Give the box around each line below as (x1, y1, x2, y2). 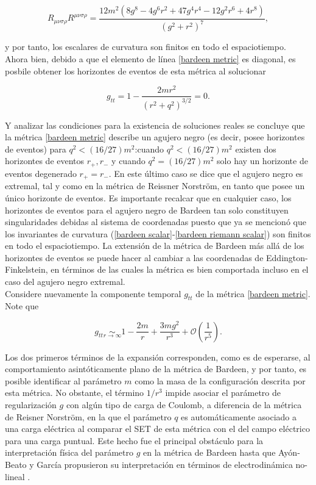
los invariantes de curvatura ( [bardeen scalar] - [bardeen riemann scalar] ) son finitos (5, 227, 311, 240)
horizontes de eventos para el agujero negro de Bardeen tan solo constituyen (5, 203, 289, 216)
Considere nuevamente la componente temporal (5, 287, 181, 300)
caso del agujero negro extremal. (5, 275, 125, 288)
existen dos (235, 142, 276, 155)
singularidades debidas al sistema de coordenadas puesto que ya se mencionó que (5, 215, 306, 228)
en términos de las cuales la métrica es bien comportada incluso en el (51, 263, 309, 276)
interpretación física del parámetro (5, 446, 134, 459)
